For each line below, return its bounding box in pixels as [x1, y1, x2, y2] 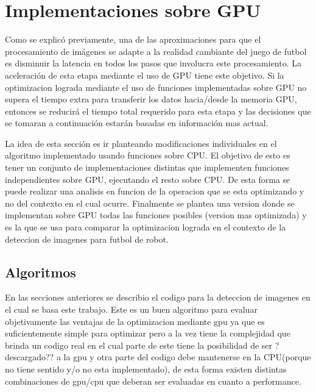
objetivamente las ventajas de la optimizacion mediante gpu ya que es [5, 315, 265, 327]
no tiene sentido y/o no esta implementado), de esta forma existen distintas [5, 362, 287, 375]
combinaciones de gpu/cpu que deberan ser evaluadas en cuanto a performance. [5, 374, 301, 387]
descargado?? [5, 351, 54, 363]
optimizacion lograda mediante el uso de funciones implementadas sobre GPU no [5, 80, 307, 93]
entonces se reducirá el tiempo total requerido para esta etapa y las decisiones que [5, 104, 311, 117]
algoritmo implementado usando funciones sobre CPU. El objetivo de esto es [5, 149, 290, 162]
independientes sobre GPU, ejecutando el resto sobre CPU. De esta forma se [5, 173, 290, 185]
